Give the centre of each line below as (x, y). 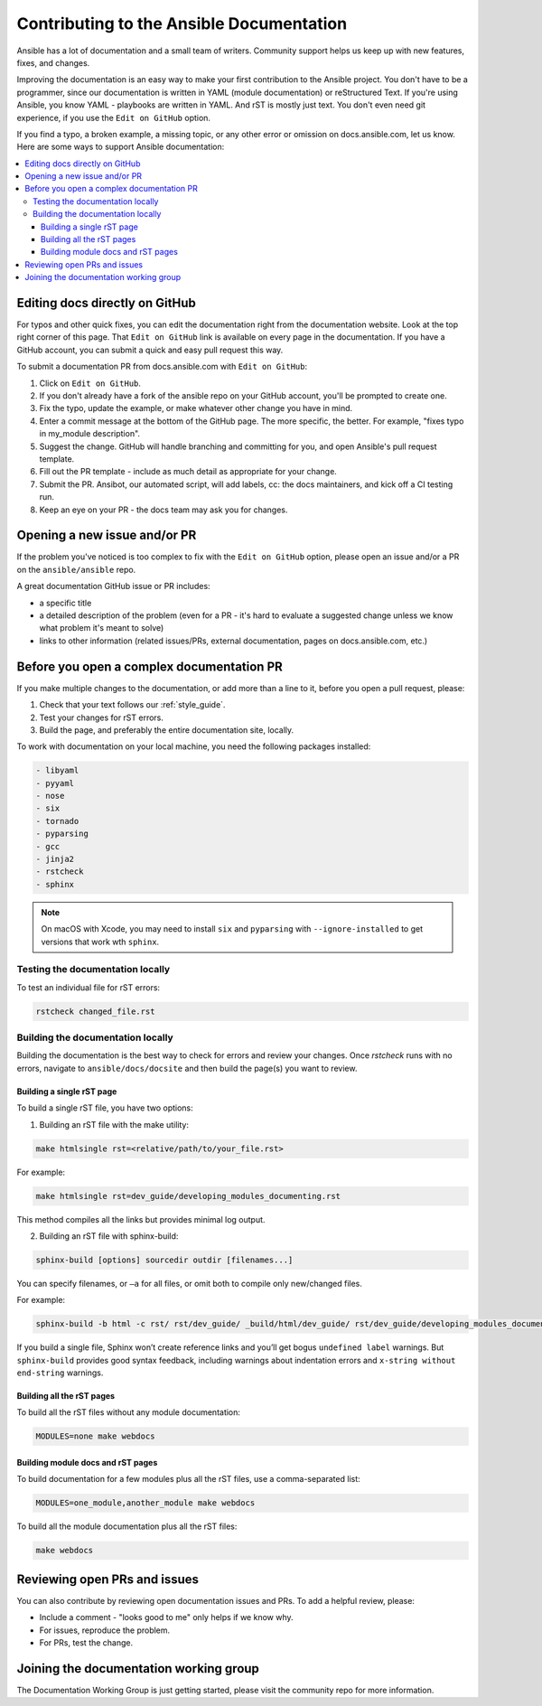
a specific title (65, 603)
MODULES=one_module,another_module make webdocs (145, 1503)
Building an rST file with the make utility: (114, 1124)
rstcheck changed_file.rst (95, 1011)
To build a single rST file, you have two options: (105, 1108)
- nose (50, 796)
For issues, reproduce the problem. (105, 1630)
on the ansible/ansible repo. (76, 569)
